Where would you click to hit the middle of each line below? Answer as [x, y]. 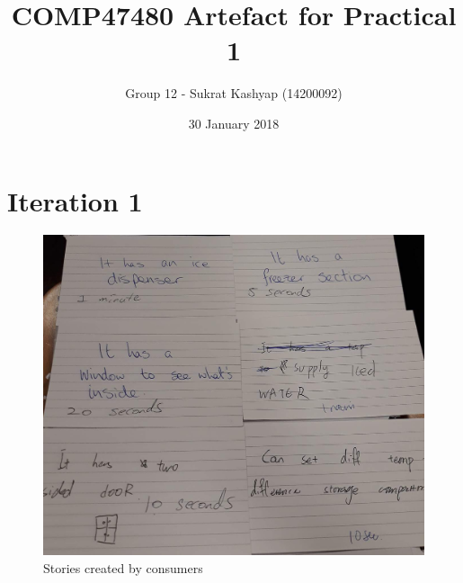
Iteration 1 [75, 200]
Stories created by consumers [123, 567]
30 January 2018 [234, 123]
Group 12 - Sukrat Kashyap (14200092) [234, 93]
